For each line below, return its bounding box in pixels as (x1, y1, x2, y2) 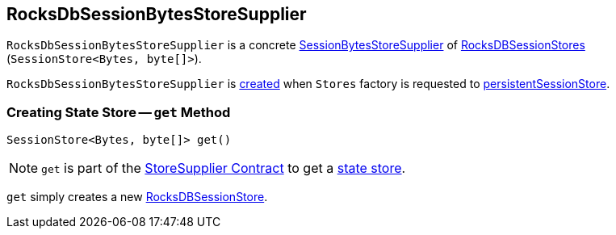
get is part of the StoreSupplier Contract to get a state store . (41, 160, 406, 177)
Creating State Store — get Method (6, 103, 231, 120)
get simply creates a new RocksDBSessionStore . (6, 190, 268, 204)
